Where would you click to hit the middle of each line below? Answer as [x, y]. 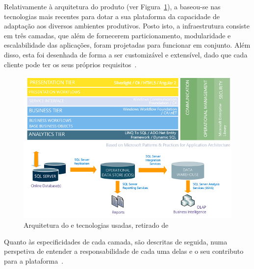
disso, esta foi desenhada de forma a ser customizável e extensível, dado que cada [126, 54]
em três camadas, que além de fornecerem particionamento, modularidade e [117, 35]
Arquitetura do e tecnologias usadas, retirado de [96, 225]
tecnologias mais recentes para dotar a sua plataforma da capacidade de [112, 16]
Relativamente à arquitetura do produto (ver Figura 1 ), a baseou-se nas [112, 6]
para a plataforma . [34, 260]
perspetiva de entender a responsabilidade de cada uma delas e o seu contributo [124, 251]
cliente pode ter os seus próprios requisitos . [70, 64]
